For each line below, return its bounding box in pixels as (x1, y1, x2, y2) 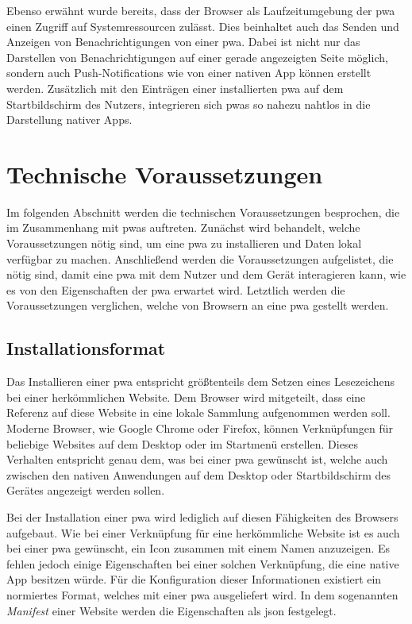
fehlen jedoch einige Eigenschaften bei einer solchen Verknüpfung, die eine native (6, 555, 399, 572)
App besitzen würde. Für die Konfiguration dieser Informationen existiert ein (6, 571, 382, 587)
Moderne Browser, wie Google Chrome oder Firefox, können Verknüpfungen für (6, 420, 394, 437)
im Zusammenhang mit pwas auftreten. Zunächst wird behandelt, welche (6, 219, 360, 236)
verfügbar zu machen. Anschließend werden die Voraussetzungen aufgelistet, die (6, 250, 394, 267)
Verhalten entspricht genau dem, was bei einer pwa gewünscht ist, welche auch (6, 451, 388, 468)
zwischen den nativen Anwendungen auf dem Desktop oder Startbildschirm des (6, 466, 391, 483)
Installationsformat (6, 336, 166, 360)
